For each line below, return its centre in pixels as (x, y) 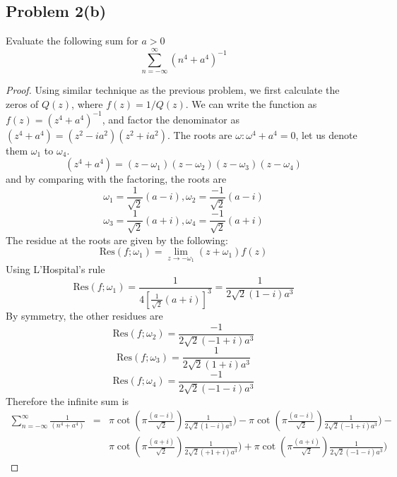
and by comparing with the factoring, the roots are (116, 179)
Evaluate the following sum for (72, 41)
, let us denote (326, 134)
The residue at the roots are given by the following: (117, 240)
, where (87, 103)
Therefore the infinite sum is (67, 400)
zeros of (22, 103)
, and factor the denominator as (171, 119)
